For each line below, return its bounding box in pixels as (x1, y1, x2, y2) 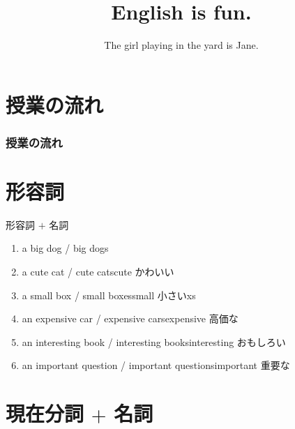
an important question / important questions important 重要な (22, 358, 290, 372)
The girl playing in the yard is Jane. (104, 38, 259, 52)
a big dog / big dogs (22, 241, 109, 255)
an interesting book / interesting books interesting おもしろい (22, 334, 286, 349)
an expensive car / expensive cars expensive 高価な (22, 311, 239, 326)
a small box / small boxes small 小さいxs (22, 287, 196, 302)
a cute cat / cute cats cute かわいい (22, 264, 174, 279)
